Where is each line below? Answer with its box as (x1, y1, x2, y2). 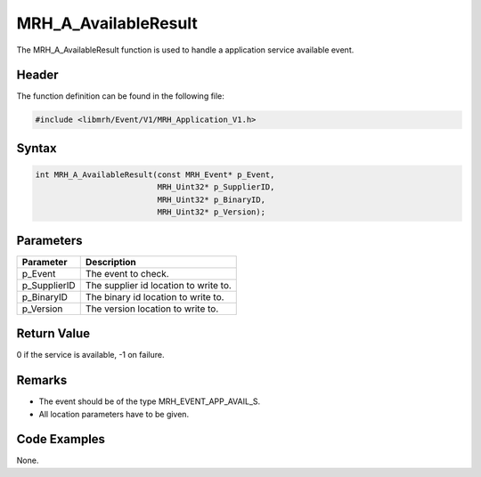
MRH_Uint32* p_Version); (157, 207, 266, 217)
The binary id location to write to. (85, 290, 224, 303)
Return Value (16, 326, 91, 342)
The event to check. (85, 267, 169, 279)
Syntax (16, 141, 57, 156)
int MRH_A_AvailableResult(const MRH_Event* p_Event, (35, 170, 275, 180)
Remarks (16, 373, 68, 388)
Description (85, 255, 137, 268)
